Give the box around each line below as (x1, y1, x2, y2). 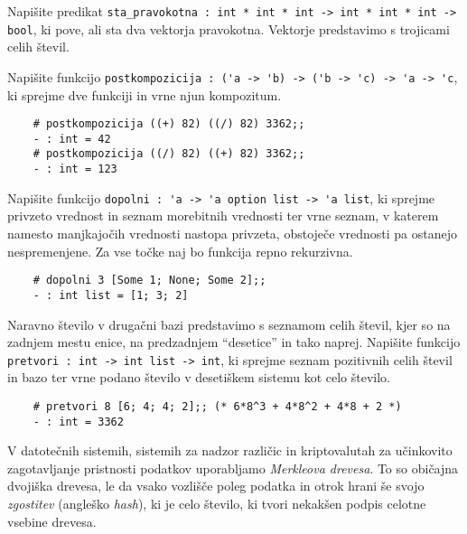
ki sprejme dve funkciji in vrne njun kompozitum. (7, 85, 282, 104)
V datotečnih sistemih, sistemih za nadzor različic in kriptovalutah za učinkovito (7, 441, 453, 460)
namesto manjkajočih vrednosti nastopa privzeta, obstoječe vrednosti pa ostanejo (7, 224, 457, 243)
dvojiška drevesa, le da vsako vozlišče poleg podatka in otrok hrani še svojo (7, 476, 425, 495)
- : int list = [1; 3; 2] (33, 288, 189, 302)
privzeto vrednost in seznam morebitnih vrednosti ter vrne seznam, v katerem (7, 206, 439, 225)
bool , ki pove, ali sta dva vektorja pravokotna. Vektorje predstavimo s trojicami (7, 19, 450, 38)
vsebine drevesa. (7, 511, 97, 530)
